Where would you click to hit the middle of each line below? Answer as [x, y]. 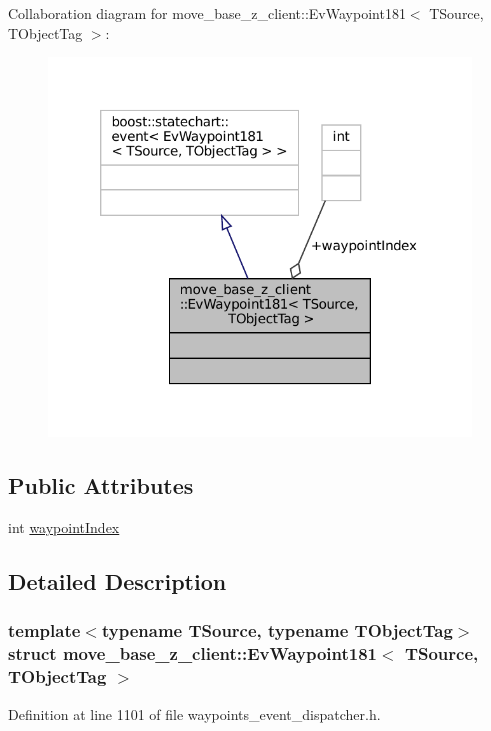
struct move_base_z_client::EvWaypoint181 [193, 653]
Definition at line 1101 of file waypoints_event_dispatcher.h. [194, 713]
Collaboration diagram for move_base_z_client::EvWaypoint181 [207, 13]
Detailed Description [117, 581]
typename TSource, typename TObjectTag [277, 630]
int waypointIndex [64, 527]
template [44, 630]
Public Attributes [101, 485]
